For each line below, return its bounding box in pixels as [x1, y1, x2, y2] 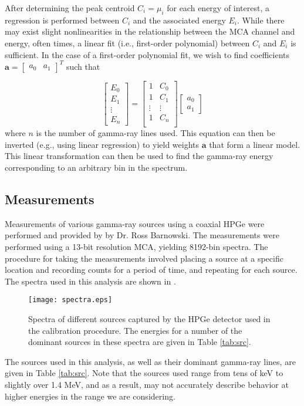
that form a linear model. [209, 138, 300, 150]
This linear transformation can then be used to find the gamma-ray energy [5, 150, 273, 162]
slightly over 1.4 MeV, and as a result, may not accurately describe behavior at [5, 378, 289, 390]
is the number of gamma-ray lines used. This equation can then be [36, 127, 275, 139]
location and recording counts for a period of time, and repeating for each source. [5, 263, 298, 276]
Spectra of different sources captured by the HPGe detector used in [28, 313, 271, 324]
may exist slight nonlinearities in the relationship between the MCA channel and [5, 25, 295, 38]
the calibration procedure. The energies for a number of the [28, 324, 242, 336]
